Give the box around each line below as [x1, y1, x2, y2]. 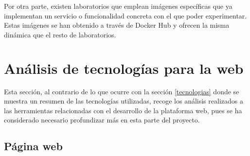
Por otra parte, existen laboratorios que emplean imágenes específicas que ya [4, 1, 232, 11]
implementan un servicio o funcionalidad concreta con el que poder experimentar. [4, 10, 247, 20]
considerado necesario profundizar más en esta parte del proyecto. [4, 115, 200, 125]
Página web [4, 139, 63, 154]
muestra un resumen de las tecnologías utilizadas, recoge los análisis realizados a [4, 96, 243, 106]
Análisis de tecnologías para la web [4, 58, 244, 78]
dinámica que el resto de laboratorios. [4, 29, 116, 39]
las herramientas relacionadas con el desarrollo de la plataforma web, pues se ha [4, 105, 242, 115]
